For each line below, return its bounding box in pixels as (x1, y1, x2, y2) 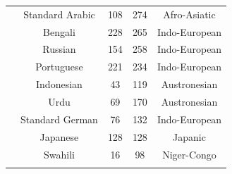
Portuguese (35, 59, 83, 74)
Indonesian (36, 77, 83, 92)
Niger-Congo (162, 147, 216, 161)
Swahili (43, 147, 75, 161)
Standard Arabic (23, 6, 95, 21)
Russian (42, 42, 76, 56)
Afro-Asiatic (163, 6, 216, 21)
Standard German (20, 111, 98, 126)
